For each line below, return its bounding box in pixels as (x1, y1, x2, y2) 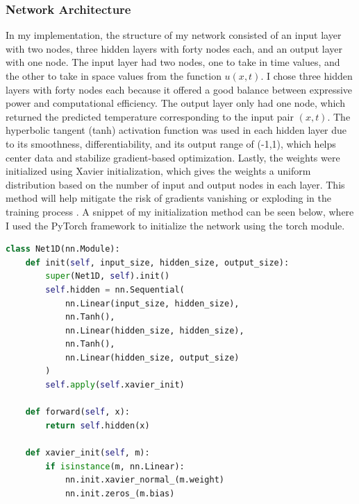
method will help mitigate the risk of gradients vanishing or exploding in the (6, 191, 331, 205)
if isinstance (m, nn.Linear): (45, 461, 185, 471)
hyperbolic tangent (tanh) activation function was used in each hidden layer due (6, 123, 347, 137)
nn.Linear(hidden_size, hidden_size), (65, 325, 244, 336)
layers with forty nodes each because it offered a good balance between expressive (6, 82, 353, 96)
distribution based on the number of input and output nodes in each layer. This (6, 177, 345, 191)
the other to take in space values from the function (6, 69, 222, 82)
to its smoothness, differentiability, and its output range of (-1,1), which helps (6, 136, 336, 150)
